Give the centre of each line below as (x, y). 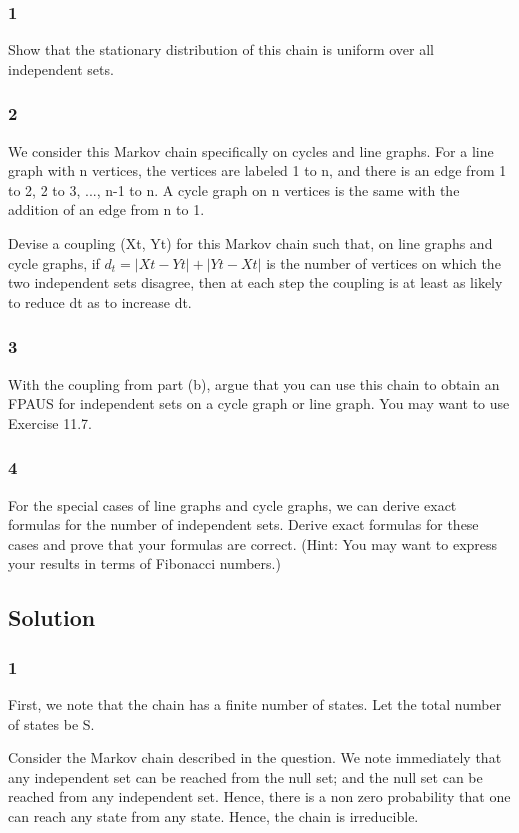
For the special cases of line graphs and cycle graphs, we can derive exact (232, 504)
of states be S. (51, 723)
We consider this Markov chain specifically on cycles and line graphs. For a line (251, 150)
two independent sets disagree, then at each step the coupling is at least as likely (255, 282)
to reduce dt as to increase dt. (100, 301)
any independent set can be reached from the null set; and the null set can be (245, 776)
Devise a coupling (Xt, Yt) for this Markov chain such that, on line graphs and (250, 243)
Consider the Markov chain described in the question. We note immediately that (255, 757)
